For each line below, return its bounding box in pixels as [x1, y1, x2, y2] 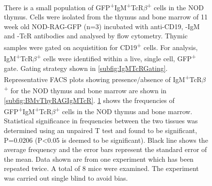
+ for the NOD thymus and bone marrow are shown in [4, 84, 167, 96]
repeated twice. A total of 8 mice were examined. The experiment [4, 163, 199, 173]
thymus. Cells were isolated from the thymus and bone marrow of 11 [4, 12, 208, 22]
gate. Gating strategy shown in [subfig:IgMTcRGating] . [4, 63, 168, 73]
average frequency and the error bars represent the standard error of [4, 144, 207, 154]
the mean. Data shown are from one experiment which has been [4, 153, 194, 164]
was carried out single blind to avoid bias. [4, 173, 128, 183]
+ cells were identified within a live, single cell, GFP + [36, 52, 196, 63]
